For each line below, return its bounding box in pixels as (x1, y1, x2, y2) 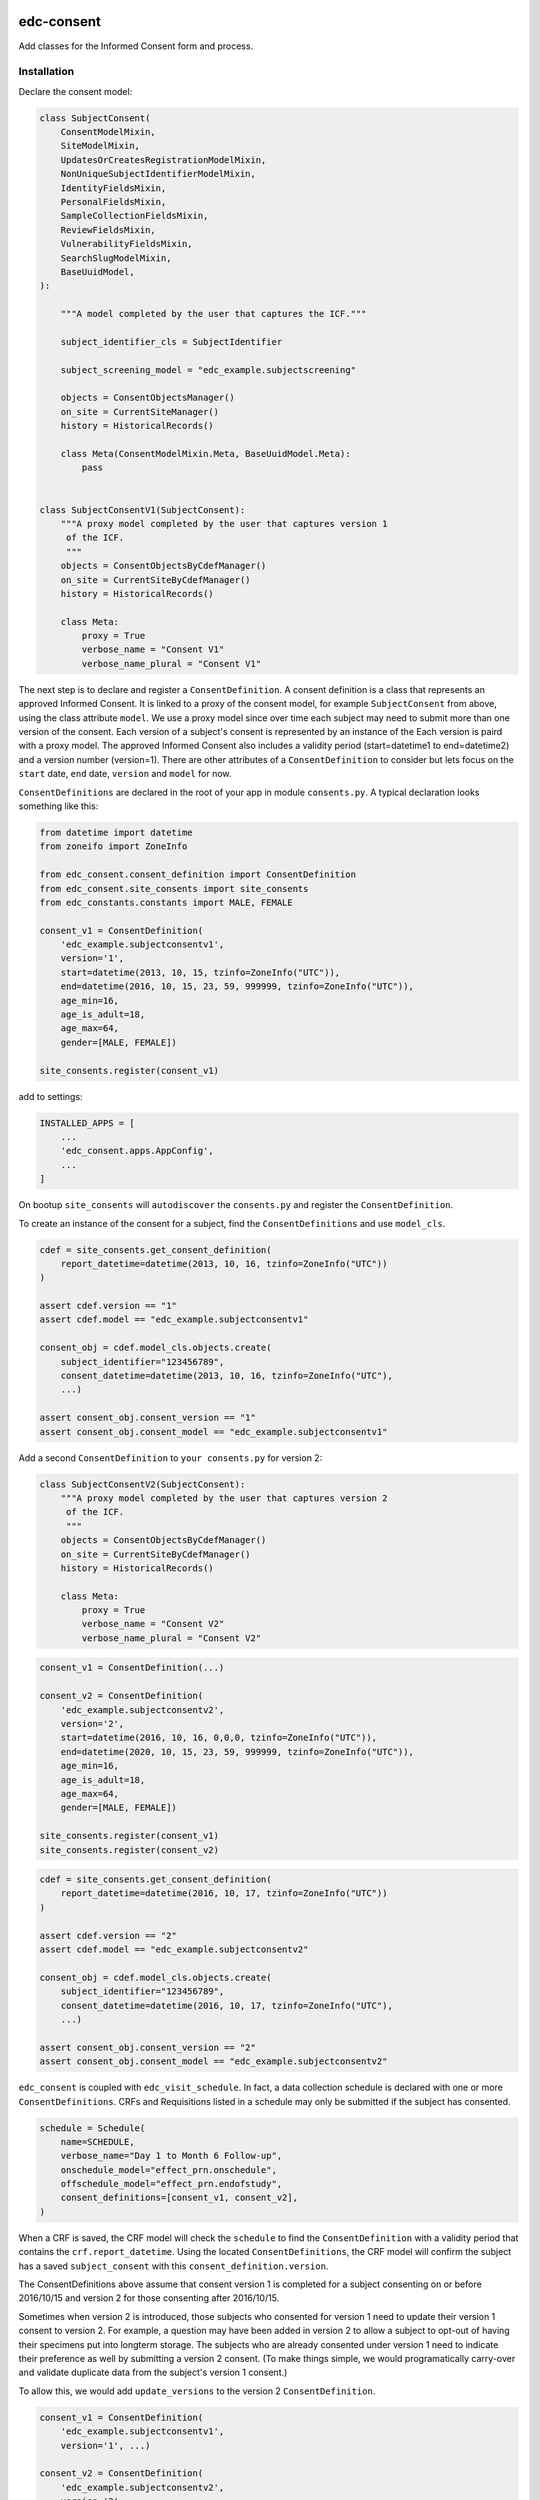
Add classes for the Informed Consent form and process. (18, 40, 254, 52)
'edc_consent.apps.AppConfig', (60, 1145, 214, 1157)
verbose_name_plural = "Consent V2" (81, 1632, 262, 1644)
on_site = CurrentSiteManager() (60, 406, 220, 417)
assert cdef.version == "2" (39, 1930, 177, 1941)
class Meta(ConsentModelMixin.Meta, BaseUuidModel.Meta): (60, 448, 351, 460)
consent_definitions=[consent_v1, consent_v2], (60, 2192, 299, 2204)
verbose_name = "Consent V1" (81, 644, 225, 655)
